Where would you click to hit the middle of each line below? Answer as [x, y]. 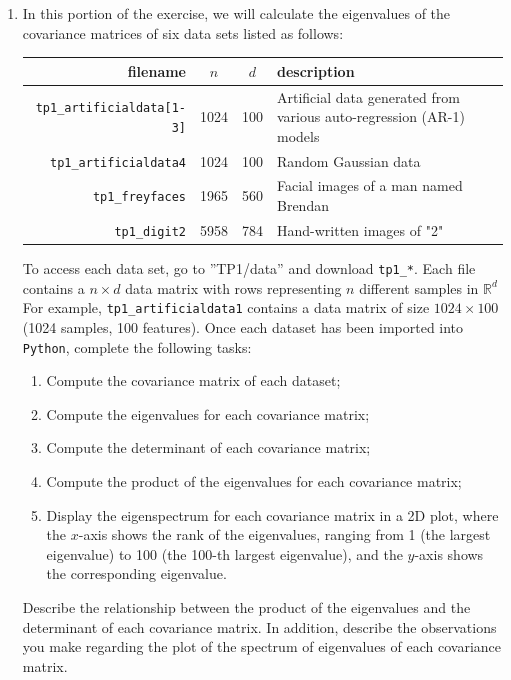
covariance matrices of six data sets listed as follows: [183, 32]
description [316, 70]
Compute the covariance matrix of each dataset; [193, 380]
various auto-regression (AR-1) [371, 116]
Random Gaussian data [349, 160]
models [298, 135]
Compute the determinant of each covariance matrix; [208, 447]
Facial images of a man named [370, 185]
